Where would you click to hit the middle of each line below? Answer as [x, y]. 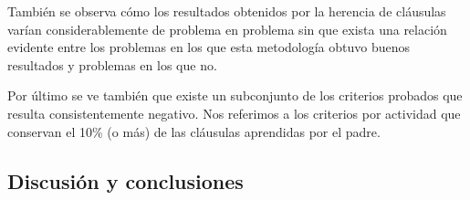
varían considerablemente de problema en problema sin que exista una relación [227, 29]
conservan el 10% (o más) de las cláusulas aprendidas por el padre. [194, 131]
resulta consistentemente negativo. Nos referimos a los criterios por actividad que [234, 113]
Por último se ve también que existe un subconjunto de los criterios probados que [235, 95]
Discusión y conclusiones [125, 180]
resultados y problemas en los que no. [112, 64]
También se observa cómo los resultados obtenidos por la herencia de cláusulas [227, 11]
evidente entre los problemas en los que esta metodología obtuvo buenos [209, 47]
